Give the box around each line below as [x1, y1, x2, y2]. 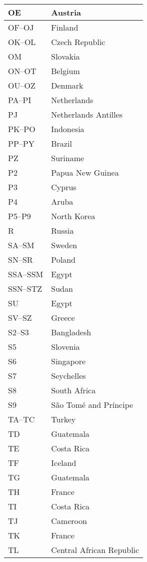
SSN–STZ [8, 283, 42, 294]
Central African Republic [51, 544, 139, 555]
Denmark [51, 80, 83, 91]
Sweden [51, 239, 77, 251]
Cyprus [51, 181, 76, 193]
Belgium [51, 65, 80, 77]
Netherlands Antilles [51, 109, 123, 120]
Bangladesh [51, 326, 91, 338]
